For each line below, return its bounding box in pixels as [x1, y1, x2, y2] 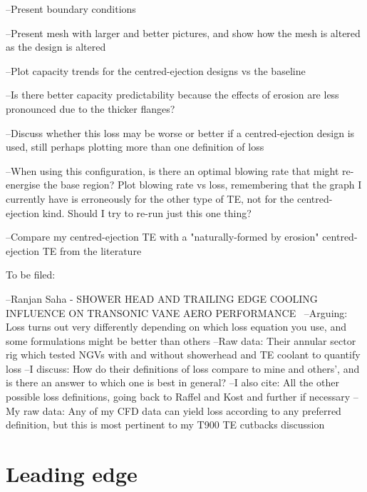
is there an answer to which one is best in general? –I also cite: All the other [6, 375, 339, 390]
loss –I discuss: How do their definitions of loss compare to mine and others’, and [6, 361, 360, 376]
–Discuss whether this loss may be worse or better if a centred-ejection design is [6, 125, 355, 140]
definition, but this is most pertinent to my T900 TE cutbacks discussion [6, 417, 325, 432]
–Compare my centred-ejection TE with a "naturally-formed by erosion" [6, 229, 319, 244]
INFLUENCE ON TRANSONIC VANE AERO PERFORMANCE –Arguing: [6, 305, 348, 320]
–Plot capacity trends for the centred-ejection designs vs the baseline [6, 63, 306, 78]
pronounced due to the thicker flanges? [6, 101, 175, 116]
